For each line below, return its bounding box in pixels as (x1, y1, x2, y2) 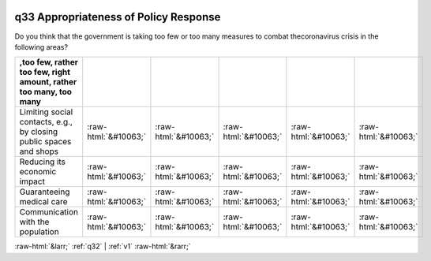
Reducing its (19, 156, 66, 167)
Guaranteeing (19, 186, 70, 197)
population (19, 226, 59, 237)
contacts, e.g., (19, 117, 73, 128)
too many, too (19, 87, 73, 98)
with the (19, 217, 50, 228)
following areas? (14, 42, 69, 51)
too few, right (19, 67, 71, 78)
